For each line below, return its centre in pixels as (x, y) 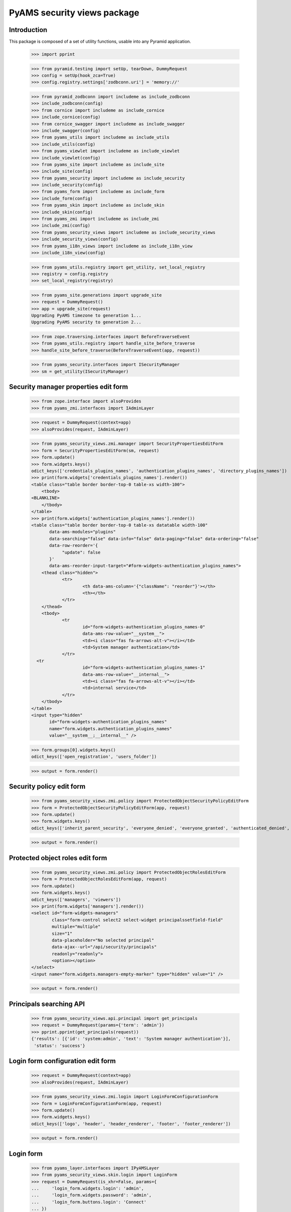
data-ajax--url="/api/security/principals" (104, 947)
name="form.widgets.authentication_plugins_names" (111, 729)
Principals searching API (47, 1004)
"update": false (81, 552)
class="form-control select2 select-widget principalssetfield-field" (137, 920)
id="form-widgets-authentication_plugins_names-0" (144, 627)
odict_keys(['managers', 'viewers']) (76, 900)
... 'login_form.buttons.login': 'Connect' (89, 1202)
